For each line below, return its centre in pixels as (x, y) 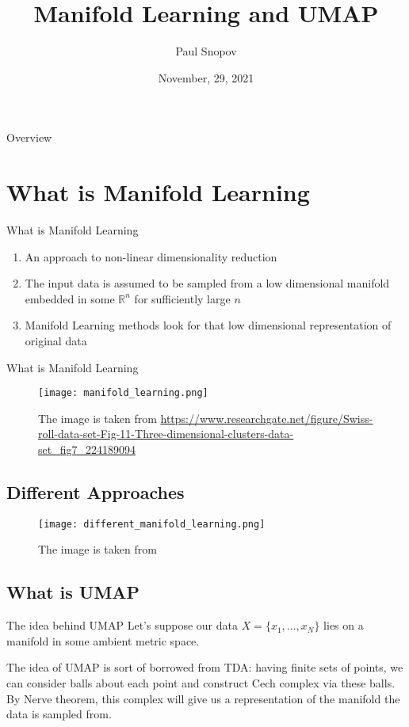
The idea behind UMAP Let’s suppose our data (122, 625)
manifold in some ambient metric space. (103, 640)
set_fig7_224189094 (87, 449)
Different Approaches (96, 492)
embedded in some (70, 298)
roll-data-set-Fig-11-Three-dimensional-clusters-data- (166, 434)
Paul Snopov (206, 51)
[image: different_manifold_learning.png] (152, 524)
